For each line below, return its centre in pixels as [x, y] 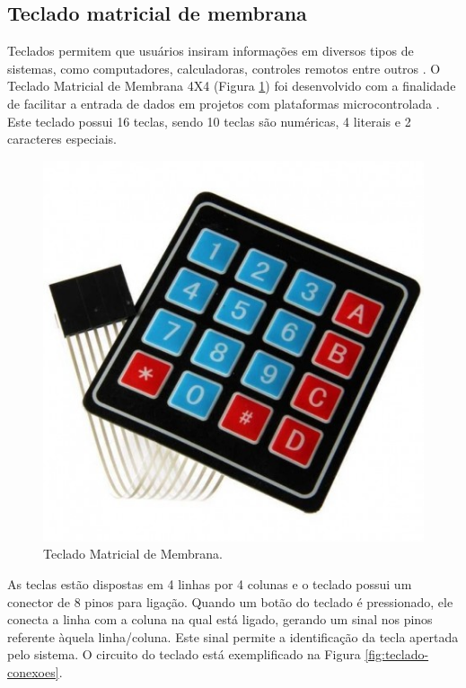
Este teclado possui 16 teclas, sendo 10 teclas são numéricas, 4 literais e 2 [209, 121]
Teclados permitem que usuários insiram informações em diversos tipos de [211, 51]
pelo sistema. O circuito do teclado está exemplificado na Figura [184, 654]
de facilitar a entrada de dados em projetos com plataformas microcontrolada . [224, 103]
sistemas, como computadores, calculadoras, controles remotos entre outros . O [224, 68]
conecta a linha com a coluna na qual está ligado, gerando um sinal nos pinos [220, 619]
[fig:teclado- [397, 654]
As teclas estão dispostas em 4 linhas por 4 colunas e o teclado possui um [210, 583]
